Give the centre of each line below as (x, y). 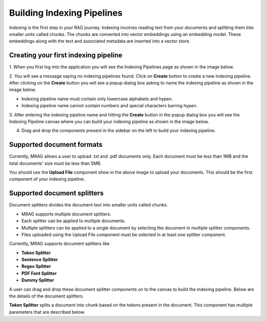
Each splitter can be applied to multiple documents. (73, 221)
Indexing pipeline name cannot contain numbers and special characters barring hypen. (110, 106)
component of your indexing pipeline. (47, 179)
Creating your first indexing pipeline (66, 55)
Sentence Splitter (40, 260)
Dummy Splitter (38, 280)
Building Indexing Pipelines (66, 13)
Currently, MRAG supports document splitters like (59, 244)
